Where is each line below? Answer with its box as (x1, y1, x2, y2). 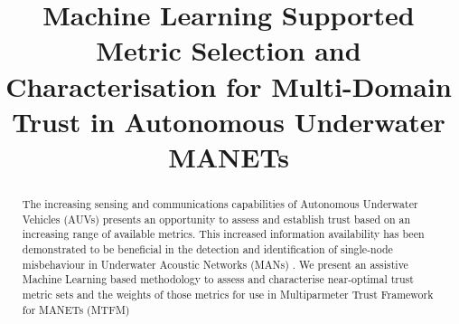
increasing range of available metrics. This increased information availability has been (22, 226, 425, 242)
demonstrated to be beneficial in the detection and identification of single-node (22, 241, 393, 256)
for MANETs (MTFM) (22, 301, 130, 317)
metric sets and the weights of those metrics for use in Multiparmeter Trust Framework (22, 286, 434, 301)
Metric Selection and (96, 32, 361, 69)
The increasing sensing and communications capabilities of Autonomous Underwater (22, 195, 418, 211)
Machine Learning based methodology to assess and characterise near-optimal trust (22, 272, 414, 287)
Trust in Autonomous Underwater (12, 102, 445, 139)
